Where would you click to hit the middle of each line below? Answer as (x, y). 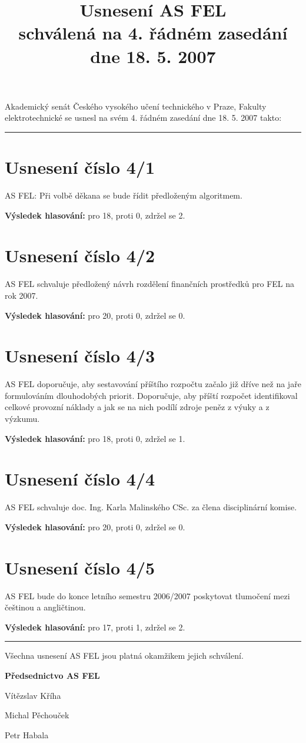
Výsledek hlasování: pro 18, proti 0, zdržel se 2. (95, 215)
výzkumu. (22, 419)
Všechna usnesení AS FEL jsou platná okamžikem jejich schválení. (124, 656)
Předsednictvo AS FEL (52, 676)
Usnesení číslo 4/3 (80, 356)
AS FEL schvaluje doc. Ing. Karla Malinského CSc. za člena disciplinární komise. (151, 507)
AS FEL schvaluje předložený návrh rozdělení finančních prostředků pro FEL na (149, 284)
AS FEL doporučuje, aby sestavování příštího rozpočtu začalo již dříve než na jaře (153, 384)
